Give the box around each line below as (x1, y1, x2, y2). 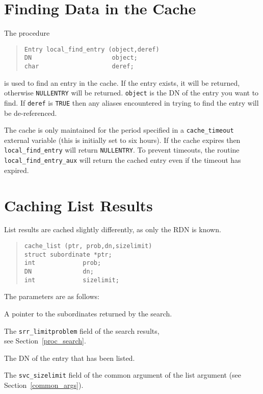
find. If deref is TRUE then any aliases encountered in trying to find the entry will (4, 97, 259, 108)
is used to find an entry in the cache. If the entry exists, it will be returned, (4, 77, 240, 88)
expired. (4, 164, 29, 175)
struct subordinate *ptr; (24, 251, 112, 258)
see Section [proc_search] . (4, 335, 86, 346)
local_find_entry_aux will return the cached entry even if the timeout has (4, 155, 241, 165)
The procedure (4, 28, 50, 38)
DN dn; (24, 268, 94, 276)
